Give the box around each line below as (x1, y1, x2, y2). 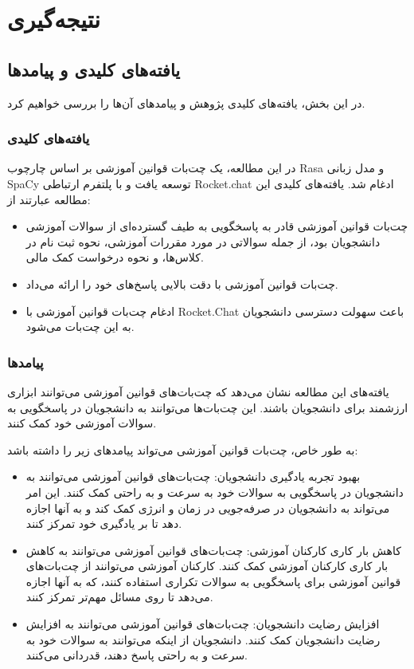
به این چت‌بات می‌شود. (25, 318, 135, 335)
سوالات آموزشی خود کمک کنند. (7, 415, 157, 431)
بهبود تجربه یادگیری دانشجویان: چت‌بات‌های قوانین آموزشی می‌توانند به (25, 468, 361, 485)
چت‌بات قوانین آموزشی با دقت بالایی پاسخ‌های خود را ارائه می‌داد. (25, 275, 338, 292)
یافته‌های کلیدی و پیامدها (7, 57, 181, 81)
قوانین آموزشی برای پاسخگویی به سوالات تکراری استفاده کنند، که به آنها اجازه (25, 573, 401, 589)
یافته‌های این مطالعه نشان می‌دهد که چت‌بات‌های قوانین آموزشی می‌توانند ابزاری (7, 383, 389, 399)
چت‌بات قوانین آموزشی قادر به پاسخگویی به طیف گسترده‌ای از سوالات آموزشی (25, 218, 408, 234)
